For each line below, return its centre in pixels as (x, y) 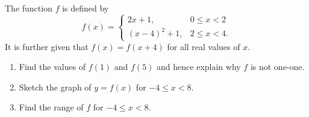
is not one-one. (277, 67)
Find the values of (52, 67)
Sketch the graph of (55, 87)
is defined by (86, 8)
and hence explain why (199, 67)
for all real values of (204, 46)
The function (29, 8)
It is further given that (47, 46)
